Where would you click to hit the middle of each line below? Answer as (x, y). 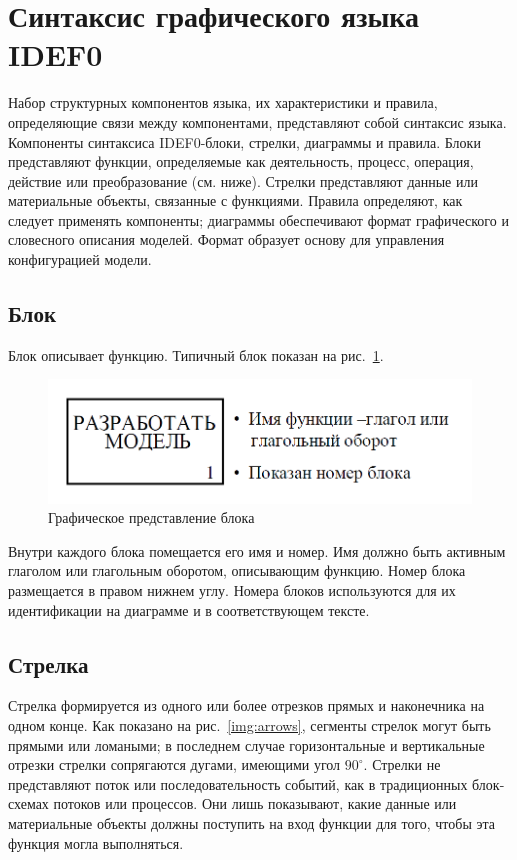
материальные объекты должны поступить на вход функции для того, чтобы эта (252, 822)
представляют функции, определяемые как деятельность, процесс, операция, (241, 161)
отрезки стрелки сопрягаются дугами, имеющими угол (174, 764)
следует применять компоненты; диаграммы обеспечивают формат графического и (258, 219)
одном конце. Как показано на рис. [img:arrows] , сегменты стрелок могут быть (249, 724)
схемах (28, 803)
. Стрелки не (402, 764)
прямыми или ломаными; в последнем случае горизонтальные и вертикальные (246, 744)
